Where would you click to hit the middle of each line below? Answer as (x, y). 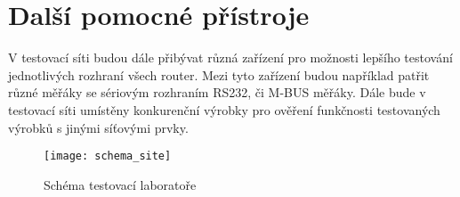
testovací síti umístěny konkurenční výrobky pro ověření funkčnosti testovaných (224, 109)
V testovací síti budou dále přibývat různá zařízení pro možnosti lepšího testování (230, 57)
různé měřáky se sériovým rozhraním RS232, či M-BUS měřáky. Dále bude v (217, 92)
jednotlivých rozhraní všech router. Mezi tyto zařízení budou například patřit (219, 74)
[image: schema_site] (108, 156)
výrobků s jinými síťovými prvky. (98, 127)
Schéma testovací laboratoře (120, 184)
